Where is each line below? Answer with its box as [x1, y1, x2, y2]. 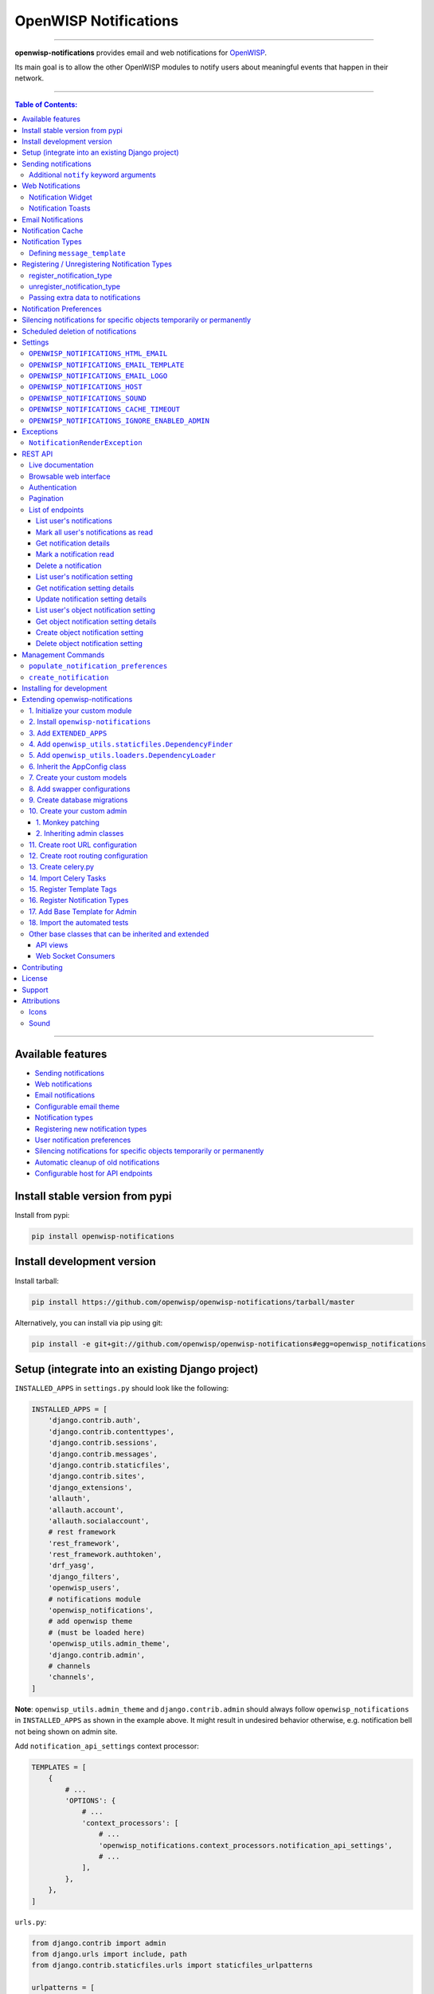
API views [36, 940, 68, 950]
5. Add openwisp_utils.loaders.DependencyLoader [29, 751, 217, 760]
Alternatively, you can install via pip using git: [14, 1318, 163, 1327]
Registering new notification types [34, 1124, 147, 1133]
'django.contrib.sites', [48, 1472, 146, 1481]
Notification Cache [22, 226, 84, 235]
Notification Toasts [29, 203, 91, 213]
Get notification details [36, 538, 111, 548]
